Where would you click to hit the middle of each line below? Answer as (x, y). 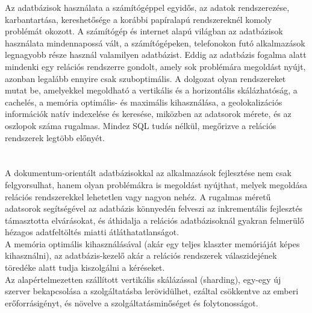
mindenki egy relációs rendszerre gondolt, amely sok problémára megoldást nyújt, (155, 66)
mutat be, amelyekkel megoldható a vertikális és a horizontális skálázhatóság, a (151, 90)
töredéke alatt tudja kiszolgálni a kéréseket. (85, 267)
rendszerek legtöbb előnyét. (55, 137)
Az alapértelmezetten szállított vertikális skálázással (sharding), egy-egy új (143, 279)
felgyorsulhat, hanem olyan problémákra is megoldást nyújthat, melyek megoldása (156, 184)
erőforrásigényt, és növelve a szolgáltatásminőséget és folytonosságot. (132, 302)
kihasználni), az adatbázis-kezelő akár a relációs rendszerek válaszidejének (141, 255)
